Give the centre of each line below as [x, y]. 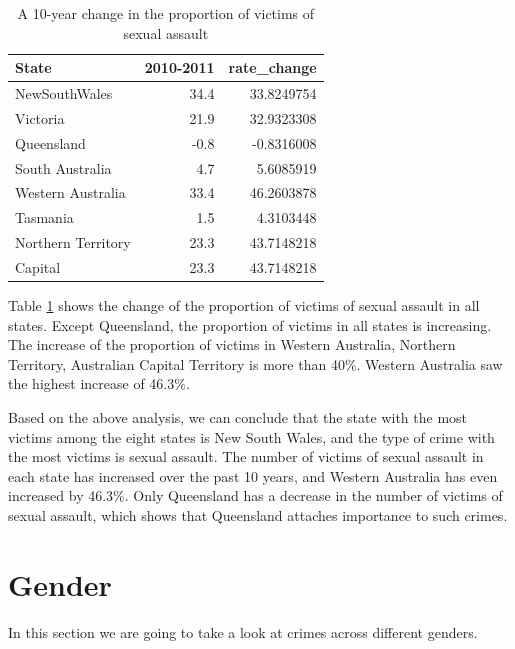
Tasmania [44, 217]
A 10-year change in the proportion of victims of [166, 13]
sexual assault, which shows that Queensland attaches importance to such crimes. [258, 514]
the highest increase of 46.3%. [99, 383]
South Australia [63, 167]
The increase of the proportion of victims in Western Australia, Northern [232, 344]
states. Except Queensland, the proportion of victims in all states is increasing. [250, 324]
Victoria [40, 117]
